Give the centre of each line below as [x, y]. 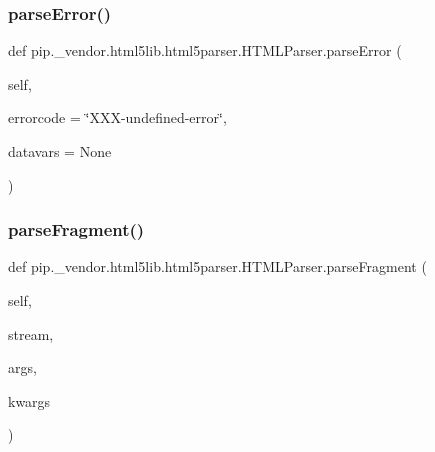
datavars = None [60, 151]
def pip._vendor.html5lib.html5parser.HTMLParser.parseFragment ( [217, 266]
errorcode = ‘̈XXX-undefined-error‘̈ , [117, 117]
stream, [31, 333]
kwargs [29, 400]
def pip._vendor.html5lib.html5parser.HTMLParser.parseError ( [205, 50]
